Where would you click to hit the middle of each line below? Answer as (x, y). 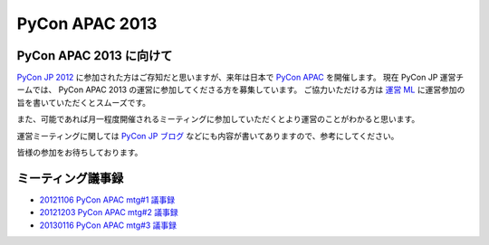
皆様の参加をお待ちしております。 (80, 153)
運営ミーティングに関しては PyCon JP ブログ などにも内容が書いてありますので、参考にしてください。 (208, 136)
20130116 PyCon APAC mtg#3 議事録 (108, 225)
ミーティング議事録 (70, 178)
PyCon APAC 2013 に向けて (95, 56)
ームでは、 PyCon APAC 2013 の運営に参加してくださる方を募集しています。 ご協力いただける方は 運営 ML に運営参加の (241, 90)
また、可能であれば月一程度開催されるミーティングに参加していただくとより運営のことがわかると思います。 (218, 119)
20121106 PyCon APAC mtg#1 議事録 (107, 200)
